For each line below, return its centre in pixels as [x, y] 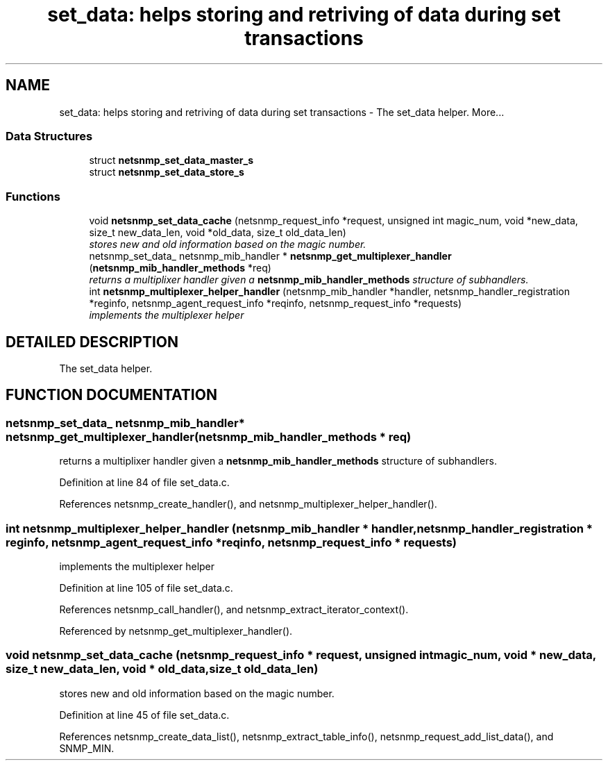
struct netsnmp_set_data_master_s [171, 160]
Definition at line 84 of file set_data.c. [144, 483]
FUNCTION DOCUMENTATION [111, 395]
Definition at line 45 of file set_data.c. [144, 715]
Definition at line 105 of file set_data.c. [146, 588]
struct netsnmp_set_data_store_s [167, 172]
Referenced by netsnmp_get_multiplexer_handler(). [176, 631]
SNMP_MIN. [87, 748]
